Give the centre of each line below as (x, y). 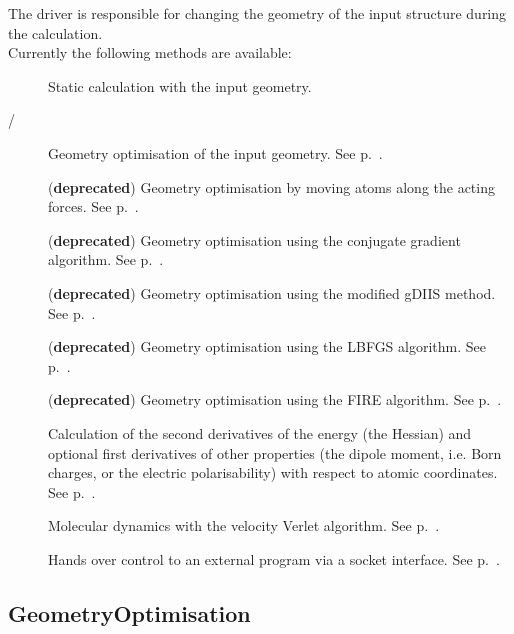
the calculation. (55, 32)
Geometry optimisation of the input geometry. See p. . (215, 152)
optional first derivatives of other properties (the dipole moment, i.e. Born (275, 452)
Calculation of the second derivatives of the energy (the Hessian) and (260, 432)
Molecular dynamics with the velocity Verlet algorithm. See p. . (244, 525)
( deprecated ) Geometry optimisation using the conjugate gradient (254, 239)
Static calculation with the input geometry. (180, 85)
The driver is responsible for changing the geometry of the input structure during (257, 13)
